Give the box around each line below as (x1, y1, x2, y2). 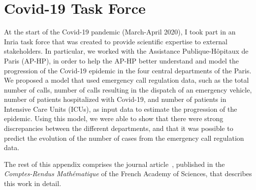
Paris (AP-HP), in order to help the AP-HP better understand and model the (4, 55, 239, 65)
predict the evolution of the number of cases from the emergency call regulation (4, 132, 244, 143)
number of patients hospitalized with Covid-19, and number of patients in (4, 94, 226, 104)
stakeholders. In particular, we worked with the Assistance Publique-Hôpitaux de (4, 46, 249, 56)
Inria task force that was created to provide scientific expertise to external (4, 36, 227, 46)
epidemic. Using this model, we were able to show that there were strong (4, 113, 224, 124)
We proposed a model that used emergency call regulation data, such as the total (4, 75, 249, 85)
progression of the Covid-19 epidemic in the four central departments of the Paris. (4, 65, 252, 75)
